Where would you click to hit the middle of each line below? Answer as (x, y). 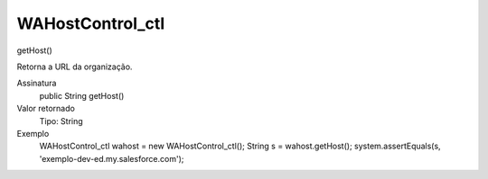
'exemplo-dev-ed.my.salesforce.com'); (112, 158)
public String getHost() (82, 95)
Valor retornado (46, 109)
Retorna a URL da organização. (75, 67)
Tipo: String (61, 121)
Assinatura (37, 83)
